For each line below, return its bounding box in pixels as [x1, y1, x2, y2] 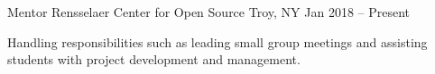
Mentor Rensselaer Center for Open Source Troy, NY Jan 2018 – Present [7, 3, 411, 21]
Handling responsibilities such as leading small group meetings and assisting [7, 32, 428, 51]
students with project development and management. [7, 50, 301, 69]
